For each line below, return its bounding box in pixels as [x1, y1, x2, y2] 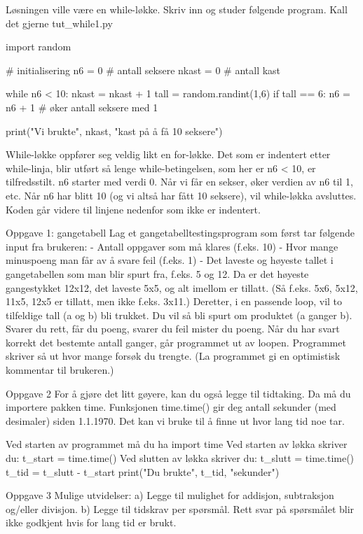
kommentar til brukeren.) [6, 363, 114, 377]
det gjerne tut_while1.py [6, 15, 113, 30]
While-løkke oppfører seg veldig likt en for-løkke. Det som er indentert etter [6, 147, 331, 162]
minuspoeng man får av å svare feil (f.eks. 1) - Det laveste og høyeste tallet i [6, 253, 334, 267]
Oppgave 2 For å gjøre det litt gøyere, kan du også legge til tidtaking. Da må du [6, 386, 351, 400]
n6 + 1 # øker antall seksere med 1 [6, 99, 158, 114]
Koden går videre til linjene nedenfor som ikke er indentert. [6, 202, 261, 216]
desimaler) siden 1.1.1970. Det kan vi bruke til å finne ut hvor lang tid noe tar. [6, 413, 345, 428]
